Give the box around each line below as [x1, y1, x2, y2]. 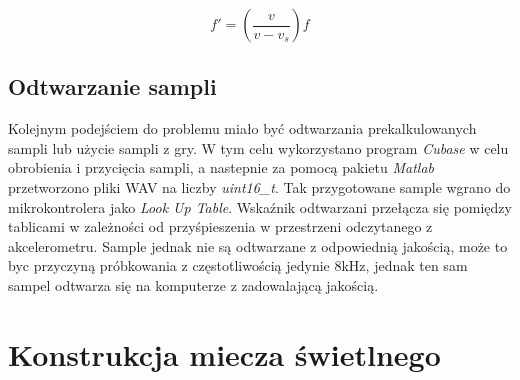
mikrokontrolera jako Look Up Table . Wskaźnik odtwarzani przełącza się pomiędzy [8, 196, 512, 217]
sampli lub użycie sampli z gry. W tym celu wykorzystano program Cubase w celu [8, 137, 509, 158]
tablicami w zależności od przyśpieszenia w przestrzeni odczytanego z [8, 216, 433, 237]
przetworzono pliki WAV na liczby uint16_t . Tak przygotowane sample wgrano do [8, 176, 511, 197]
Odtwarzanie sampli [8, 71, 217, 102]
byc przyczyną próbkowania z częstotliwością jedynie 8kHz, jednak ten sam [8, 255, 468, 276]
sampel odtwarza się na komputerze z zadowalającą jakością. [8, 274, 379, 295]
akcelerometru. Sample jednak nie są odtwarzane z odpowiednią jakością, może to [8, 235, 508, 256]
